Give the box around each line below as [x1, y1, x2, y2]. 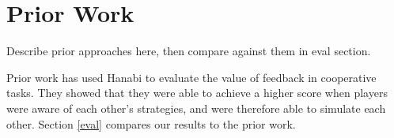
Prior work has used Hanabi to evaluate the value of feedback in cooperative [6, 69, 377, 85]
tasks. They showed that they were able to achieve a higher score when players [6, 84, 388, 101]
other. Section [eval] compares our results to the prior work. [6, 115, 296, 132]
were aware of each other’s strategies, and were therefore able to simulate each [6, 99, 386, 116]
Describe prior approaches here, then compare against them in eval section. [6, 43, 371, 59]
